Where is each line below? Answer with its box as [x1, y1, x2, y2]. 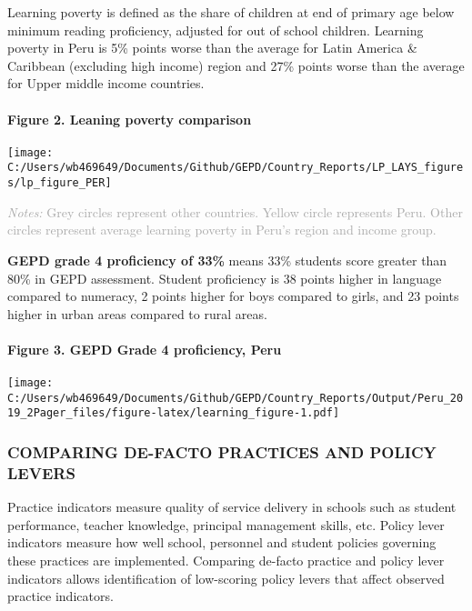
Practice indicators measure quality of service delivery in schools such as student [7, 497, 457, 516]
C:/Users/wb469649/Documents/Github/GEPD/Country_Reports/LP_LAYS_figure [7, 161, 464, 175]
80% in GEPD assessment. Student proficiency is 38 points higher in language [7, 268, 442, 287]
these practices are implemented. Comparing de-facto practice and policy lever [7, 550, 445, 569]
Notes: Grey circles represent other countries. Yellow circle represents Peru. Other [7, 202, 463, 221]
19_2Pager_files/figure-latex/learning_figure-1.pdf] [7, 406, 340, 420]
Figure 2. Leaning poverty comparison [7, 109, 252, 128]
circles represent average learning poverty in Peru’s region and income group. [7, 220, 437, 239]
